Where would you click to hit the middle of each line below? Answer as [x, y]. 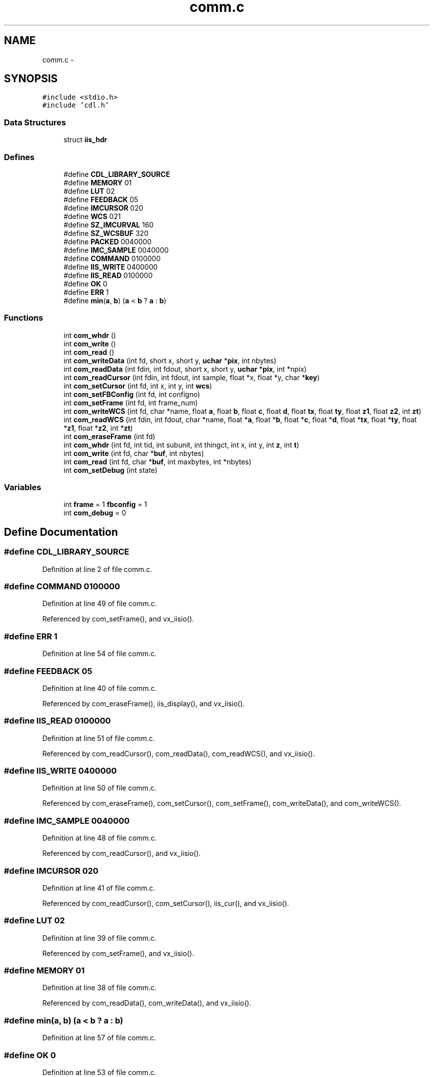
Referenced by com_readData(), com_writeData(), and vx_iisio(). [147, 1003]
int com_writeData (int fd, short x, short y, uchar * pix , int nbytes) [170, 360]
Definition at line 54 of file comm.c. [99, 654]
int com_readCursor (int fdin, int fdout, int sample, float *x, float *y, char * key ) [192, 377]
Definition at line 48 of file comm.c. [100, 838]
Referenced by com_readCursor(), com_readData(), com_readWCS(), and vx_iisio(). [179, 753]
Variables [23, 487]
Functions [24, 318]
